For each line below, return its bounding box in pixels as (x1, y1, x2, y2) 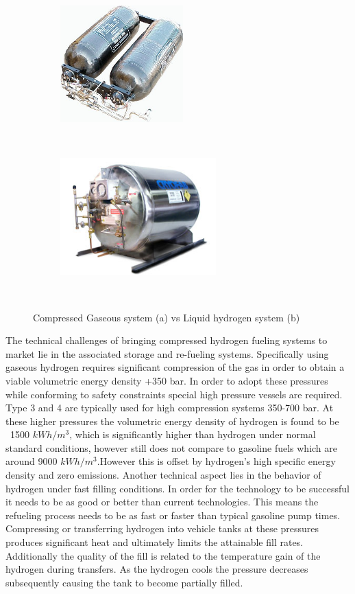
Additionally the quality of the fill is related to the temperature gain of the (5, 548, 321, 562)
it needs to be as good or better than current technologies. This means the (5, 494, 319, 509)
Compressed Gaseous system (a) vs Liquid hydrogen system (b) (33, 310, 300, 324)
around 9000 (5, 454, 58, 468)
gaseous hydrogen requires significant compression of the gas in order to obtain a (5, 360, 345, 374)
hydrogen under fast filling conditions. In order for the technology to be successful (5, 481, 350, 495)
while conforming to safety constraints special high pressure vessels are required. (5, 387, 343, 401)
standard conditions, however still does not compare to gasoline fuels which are (5, 440, 337, 455)
